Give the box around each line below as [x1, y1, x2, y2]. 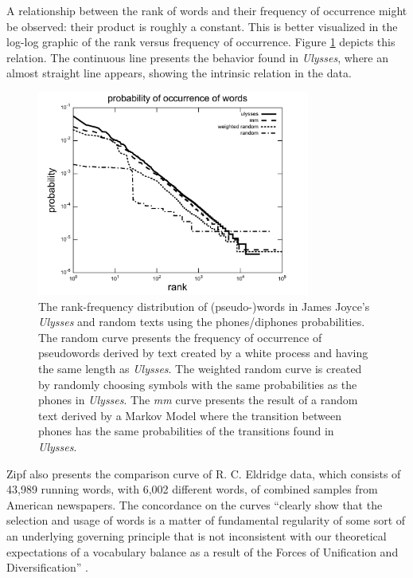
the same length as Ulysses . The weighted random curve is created [38, 360, 362, 376]
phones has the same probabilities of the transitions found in [38, 423, 334, 439]
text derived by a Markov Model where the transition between [38, 407, 341, 423]
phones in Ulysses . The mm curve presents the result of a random [38, 391, 358, 408]
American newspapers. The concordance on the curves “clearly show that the [6, 496, 383, 513]
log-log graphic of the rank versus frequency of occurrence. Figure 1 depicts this [6, 33, 395, 50]
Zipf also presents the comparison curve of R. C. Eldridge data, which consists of [6, 465, 401, 482]
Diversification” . [6, 559, 88, 576]
